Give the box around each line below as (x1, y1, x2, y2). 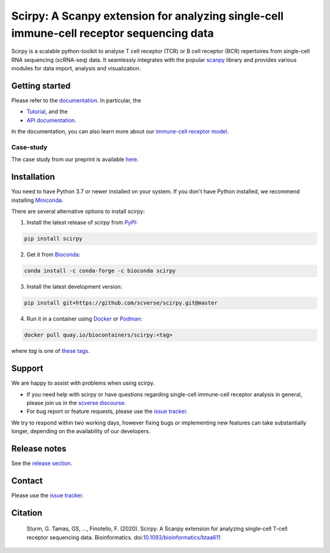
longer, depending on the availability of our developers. (11, 428, 151, 435)
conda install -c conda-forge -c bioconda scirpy (24, 267, 176, 275)
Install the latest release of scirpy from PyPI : (26, 219, 138, 226)
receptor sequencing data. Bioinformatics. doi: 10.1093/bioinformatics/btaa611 (26, 533, 221, 541)
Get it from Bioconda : (26, 251, 81, 258)
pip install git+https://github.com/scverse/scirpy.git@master (24, 300, 218, 306)
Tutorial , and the (26, 108, 68, 116)
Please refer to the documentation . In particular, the (11, 97, 142, 104)
